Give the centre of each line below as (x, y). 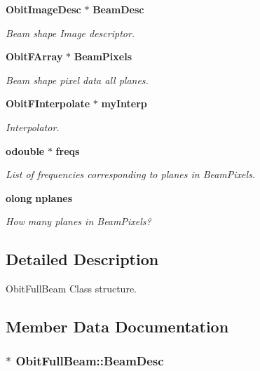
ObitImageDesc (43, 9)
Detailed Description (82, 259)
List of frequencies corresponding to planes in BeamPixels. (131, 174)
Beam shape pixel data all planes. (77, 80)
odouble (25, 150)
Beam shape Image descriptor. (70, 33)
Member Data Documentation (117, 326)
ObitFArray (34, 56)
